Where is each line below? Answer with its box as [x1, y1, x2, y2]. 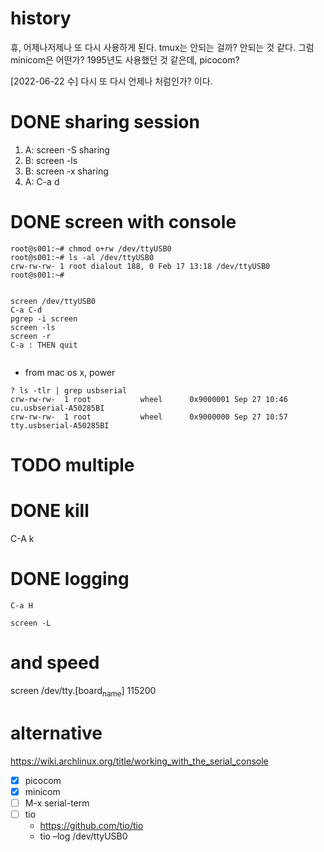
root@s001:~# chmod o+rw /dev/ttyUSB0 [10, 243, 172, 254]
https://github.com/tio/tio [39, 819, 144, 831]
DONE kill [10, 500, 90, 522]
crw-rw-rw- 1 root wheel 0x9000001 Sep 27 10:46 [10, 394, 288, 404]
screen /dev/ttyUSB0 [10, 296, 97, 306]
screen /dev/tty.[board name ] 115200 [10, 684, 157, 699]
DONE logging [10, 568, 130, 591]
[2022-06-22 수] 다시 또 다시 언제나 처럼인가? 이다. [10, 75, 213, 87]
